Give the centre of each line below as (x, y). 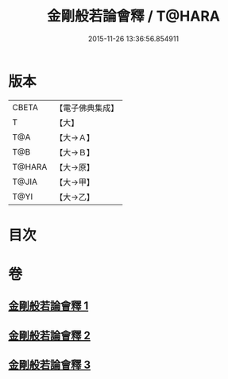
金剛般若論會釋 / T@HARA (133, 16)
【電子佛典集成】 (87, 108)
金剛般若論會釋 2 (50, 335)
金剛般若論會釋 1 (48, 306)
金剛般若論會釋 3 (50, 365)
